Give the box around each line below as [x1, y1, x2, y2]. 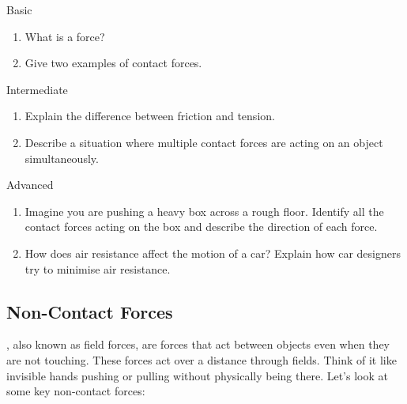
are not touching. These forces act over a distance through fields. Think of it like [6, 351, 397, 368]
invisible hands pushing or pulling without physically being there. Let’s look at [6, 367, 388, 383]
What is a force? [24, 28, 105, 44]
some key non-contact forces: [6, 383, 145, 399]
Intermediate [6, 81, 68, 97]
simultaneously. [24, 149, 99, 166]
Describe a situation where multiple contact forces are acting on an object [24, 134, 383, 150]
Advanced [6, 176, 54, 193]
